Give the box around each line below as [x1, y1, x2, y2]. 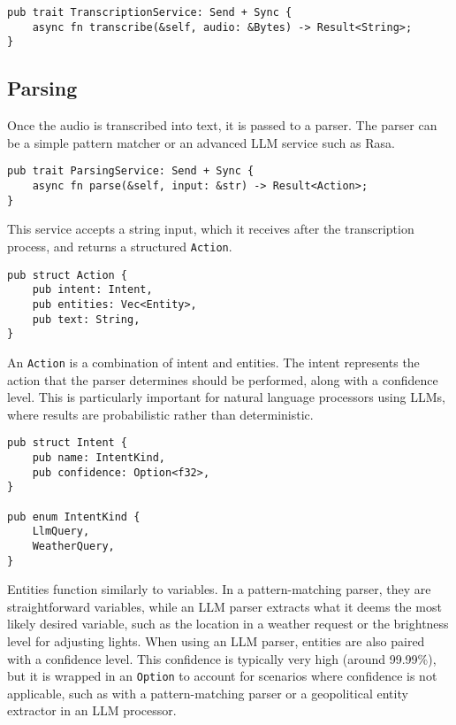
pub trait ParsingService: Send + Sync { [7, 165, 255, 178]
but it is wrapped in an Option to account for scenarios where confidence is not [7, 667, 437, 685]
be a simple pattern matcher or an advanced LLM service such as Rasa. [7, 133, 395, 151]
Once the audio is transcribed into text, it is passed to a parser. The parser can [7, 116, 437, 135]
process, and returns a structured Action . [7, 236, 232, 255]
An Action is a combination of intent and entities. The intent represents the [7, 352, 420, 371]
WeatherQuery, [32, 539, 115, 552]
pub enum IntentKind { [7, 510, 141, 523]
